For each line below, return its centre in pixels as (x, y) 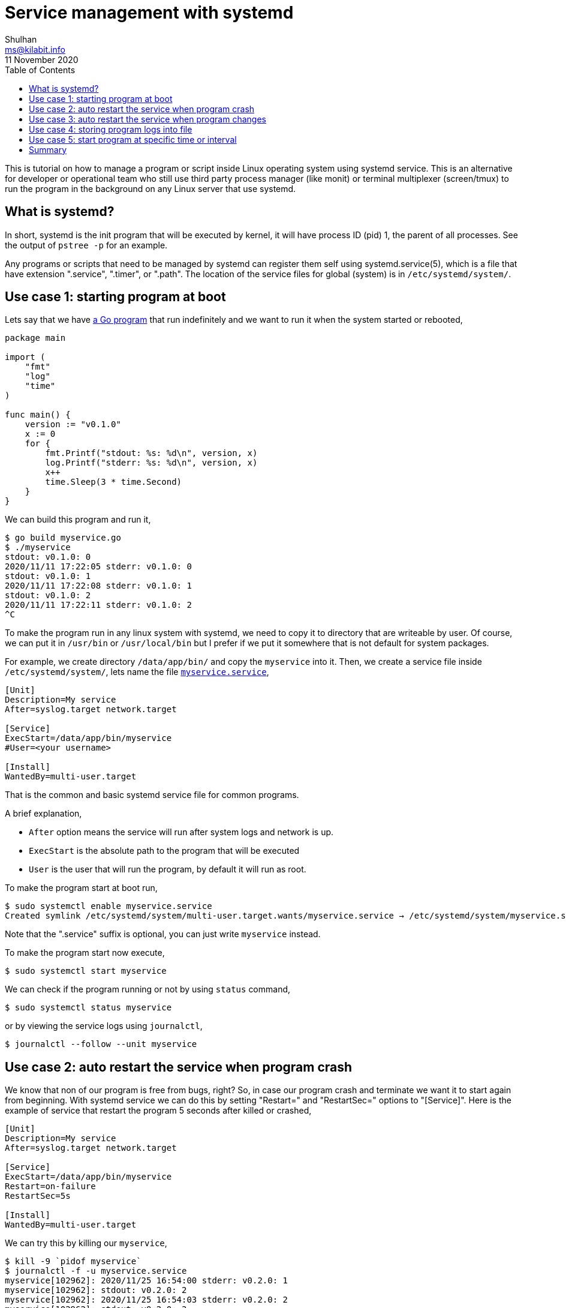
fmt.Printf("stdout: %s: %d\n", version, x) (151, 453)
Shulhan (21, 39)
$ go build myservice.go (63, 538)
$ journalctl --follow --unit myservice (101, 1044)
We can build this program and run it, (78, 520)
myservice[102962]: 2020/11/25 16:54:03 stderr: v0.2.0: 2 (147, 1300)
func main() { (38, 415)
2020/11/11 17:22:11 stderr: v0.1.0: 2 (98, 605)
